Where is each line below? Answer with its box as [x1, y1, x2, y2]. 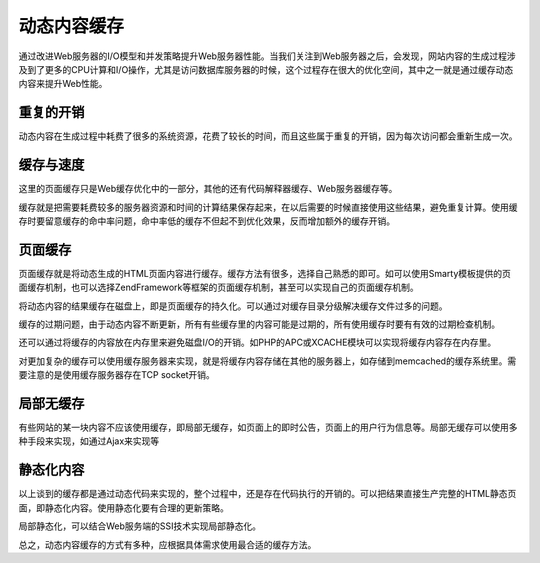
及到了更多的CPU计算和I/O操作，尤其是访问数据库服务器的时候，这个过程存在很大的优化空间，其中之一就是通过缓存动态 [18, 63, 514, 75]
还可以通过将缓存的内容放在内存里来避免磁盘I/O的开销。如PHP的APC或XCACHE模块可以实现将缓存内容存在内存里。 [18, 336, 497, 349]
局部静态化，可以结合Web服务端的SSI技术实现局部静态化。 [18, 520, 262, 532]
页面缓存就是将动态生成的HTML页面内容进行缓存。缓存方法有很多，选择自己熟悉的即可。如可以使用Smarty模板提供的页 [18, 267, 512, 279]
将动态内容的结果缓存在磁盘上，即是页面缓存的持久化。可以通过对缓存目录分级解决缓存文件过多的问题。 [18, 300, 448, 312]
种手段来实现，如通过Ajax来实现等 [18, 435, 160, 447]
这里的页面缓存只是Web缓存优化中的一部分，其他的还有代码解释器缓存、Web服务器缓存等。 [18, 183, 398, 195]
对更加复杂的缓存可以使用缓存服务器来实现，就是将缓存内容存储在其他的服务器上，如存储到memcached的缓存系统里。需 [18, 355, 517, 367]
